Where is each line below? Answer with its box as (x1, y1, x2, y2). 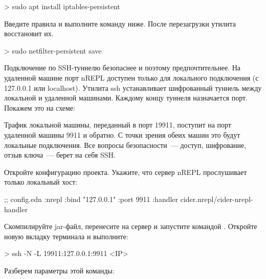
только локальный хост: (4, 176, 78, 187)
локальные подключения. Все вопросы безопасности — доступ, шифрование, (4, 139, 247, 150)
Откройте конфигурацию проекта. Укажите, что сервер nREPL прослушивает (4, 166, 247, 177)
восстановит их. (4, 28, 54, 39)
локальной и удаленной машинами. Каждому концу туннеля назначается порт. (4, 92, 248, 103)
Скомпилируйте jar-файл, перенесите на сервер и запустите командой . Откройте (4, 221, 257, 232)
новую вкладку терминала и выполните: (4, 231, 128, 241)
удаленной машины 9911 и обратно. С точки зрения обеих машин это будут (4, 129, 240, 140)
